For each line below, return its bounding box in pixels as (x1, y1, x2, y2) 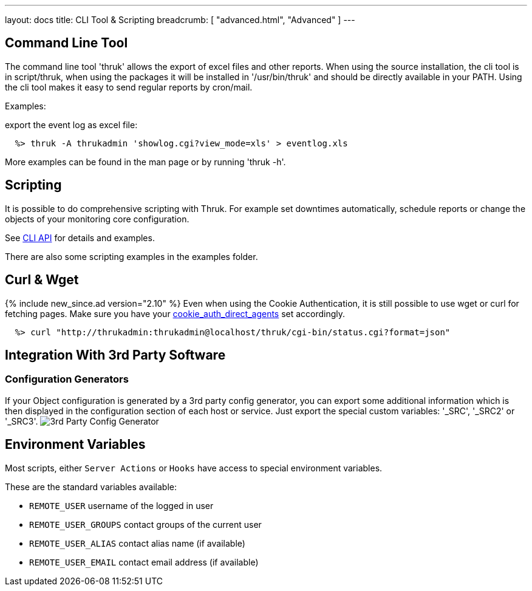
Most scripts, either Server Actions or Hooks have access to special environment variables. (5, 462, 383, 473)
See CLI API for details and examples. (5, 232, 155, 243)
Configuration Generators (5, 373, 129, 386)
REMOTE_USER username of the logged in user (29, 500, 214, 511)
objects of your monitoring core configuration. (5, 213, 189, 224)
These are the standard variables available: (5, 481, 177, 492)
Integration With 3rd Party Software (5, 347, 226, 363)
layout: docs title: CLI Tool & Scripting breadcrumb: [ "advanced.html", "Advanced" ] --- (5, 15, 355, 25)
